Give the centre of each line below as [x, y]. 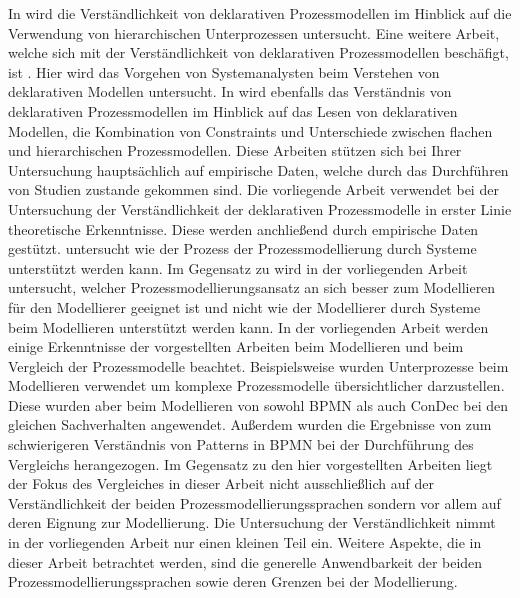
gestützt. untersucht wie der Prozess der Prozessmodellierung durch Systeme [242, 248]
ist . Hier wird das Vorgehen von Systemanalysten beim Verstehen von [224, 71]
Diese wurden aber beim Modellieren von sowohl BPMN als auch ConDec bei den [258, 404]
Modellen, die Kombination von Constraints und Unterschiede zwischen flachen [250, 130]
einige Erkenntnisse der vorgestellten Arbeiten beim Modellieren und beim [236, 346]
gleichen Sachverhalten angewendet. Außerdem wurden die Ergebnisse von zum [250, 424]
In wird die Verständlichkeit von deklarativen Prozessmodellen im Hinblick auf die [260, 13]
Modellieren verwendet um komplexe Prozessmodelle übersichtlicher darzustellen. [256, 385]
